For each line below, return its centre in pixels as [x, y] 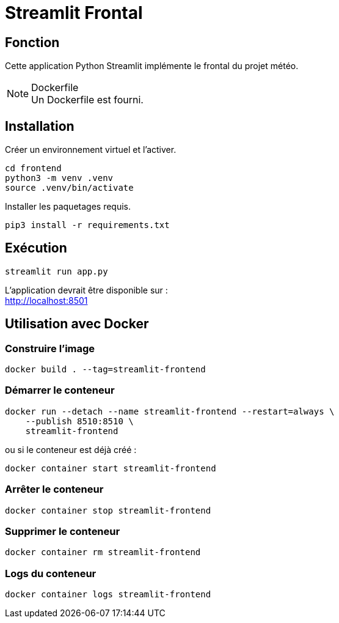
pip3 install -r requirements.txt [87, 225]
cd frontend [33, 168]
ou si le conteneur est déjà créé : [71, 449]
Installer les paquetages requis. [68, 207]
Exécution [36, 248]
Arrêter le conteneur [54, 489]
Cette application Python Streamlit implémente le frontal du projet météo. [152, 66]
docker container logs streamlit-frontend [108, 595]
